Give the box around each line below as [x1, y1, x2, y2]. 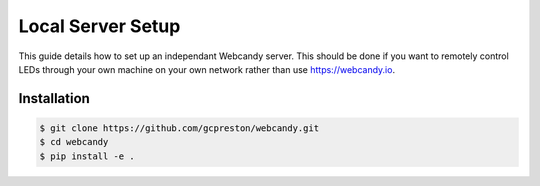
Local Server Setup [18, 15, 181, 37]
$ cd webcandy [39, 136, 109, 148]
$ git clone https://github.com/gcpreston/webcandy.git [39, 122, 320, 134]
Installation [18, 90, 90, 107]
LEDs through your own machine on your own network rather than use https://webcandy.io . [18, 63, 395, 75]
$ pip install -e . [39, 150, 135, 162]
